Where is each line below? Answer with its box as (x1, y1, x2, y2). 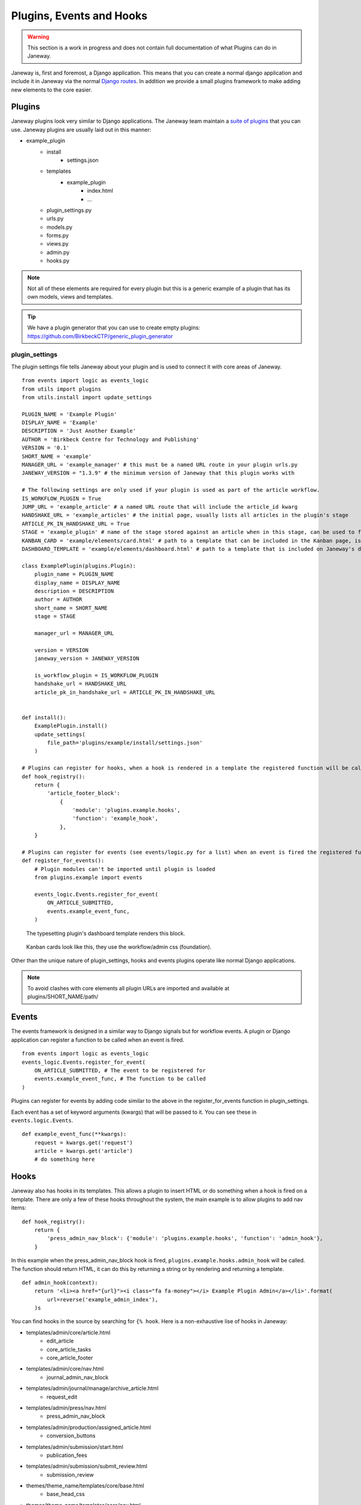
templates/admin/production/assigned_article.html (26, 1424, 152, 1431)
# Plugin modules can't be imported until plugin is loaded (34, 866, 216, 872)
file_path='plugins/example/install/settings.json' (47, 739, 203, 746)
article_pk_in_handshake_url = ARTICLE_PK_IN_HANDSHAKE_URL (34, 689, 216, 695)
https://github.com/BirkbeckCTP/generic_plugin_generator (27, 332, 173, 340)
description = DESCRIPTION (34, 588, 114, 594)
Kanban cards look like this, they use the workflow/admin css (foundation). (26, 943, 212, 951)
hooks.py (46, 257, 70, 264)
